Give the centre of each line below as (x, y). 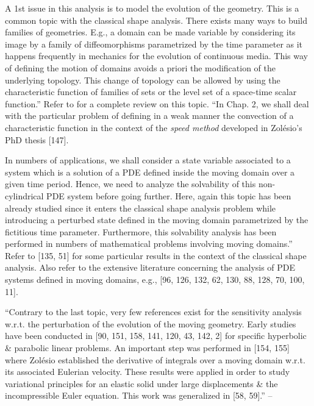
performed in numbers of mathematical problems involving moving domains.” (149, 244)
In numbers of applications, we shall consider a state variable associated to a (148, 160)
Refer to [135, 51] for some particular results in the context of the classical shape (156, 255)
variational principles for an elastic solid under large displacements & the (141, 383)
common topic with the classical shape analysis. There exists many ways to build (156, 20)
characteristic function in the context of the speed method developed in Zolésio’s (154, 127)
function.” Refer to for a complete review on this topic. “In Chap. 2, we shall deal (157, 103)
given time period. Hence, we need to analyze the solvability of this (130, 184)
